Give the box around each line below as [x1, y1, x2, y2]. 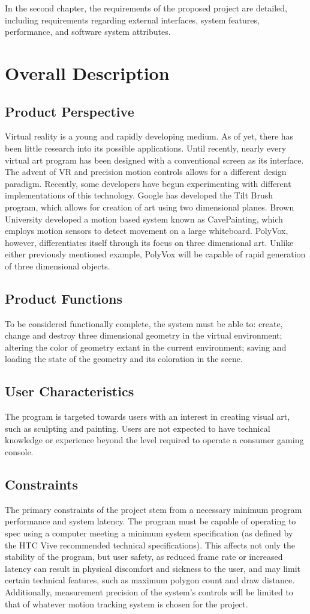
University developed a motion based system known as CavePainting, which [5, 212, 283, 225]
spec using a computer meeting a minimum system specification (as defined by [5, 527, 293, 539]
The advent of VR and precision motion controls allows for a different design [5, 165, 287, 178]
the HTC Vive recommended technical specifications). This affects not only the [5, 538, 296, 551]
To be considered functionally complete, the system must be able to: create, [5, 317, 283, 330]
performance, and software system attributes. [5, 25, 171, 38]
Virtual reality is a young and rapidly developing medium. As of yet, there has [5, 130, 294, 143]
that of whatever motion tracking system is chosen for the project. [5, 597, 248, 610]
